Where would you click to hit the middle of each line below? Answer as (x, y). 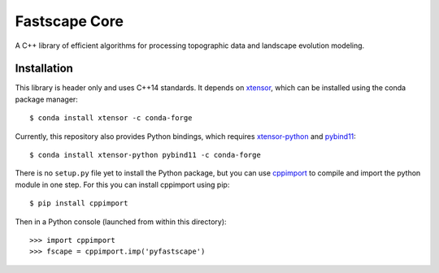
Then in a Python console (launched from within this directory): (121, 221)
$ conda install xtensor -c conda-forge (111, 118)
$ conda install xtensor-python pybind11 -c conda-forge (146, 155)
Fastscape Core (69, 21)
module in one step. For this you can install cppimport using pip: (122, 184)
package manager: (47, 99)
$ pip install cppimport (79, 204)
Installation (44, 69)
